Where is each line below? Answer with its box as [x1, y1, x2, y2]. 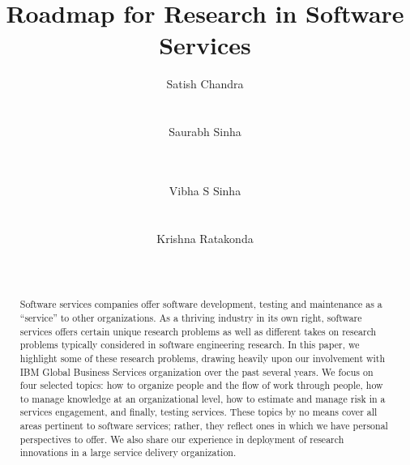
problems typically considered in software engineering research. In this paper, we [19, 338, 360, 352]
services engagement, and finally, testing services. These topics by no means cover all [19, 405, 378, 419]
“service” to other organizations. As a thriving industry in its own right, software [19, 310, 362, 324]
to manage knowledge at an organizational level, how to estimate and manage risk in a [19, 391, 386, 405]
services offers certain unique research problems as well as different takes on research [19, 324, 377, 338]
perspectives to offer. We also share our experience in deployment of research [19, 432, 344, 446]
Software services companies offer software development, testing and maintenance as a [19, 297, 382, 311]
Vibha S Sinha [169, 181, 241, 198]
